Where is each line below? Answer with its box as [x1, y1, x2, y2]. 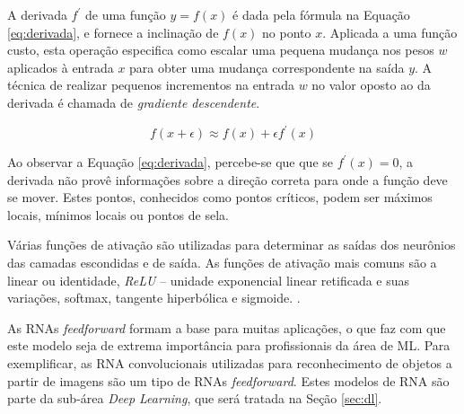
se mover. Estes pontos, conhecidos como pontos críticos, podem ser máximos [7, 188, 433, 207]
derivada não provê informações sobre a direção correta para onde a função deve [7, 170, 448, 189]
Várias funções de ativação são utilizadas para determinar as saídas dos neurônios [7, 235, 456, 254]
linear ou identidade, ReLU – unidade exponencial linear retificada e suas [7, 270, 410, 289]
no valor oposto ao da [311, 75, 431, 94]
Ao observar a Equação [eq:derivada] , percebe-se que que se [7, 153, 334, 172]
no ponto [262, 22, 311, 41]
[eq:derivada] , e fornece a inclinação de [7, 22, 219, 41]
